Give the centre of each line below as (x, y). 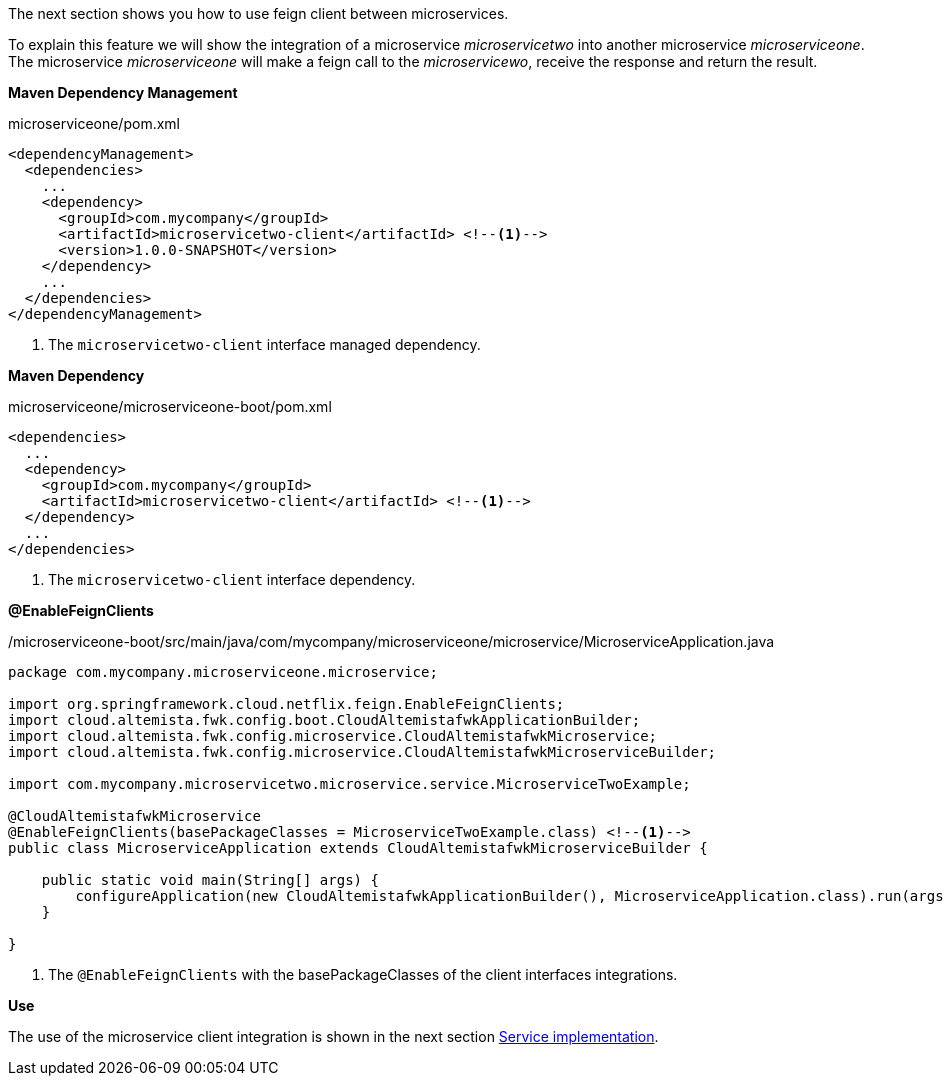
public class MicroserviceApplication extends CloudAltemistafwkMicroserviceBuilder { (358, 848)
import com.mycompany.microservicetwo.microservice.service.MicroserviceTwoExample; (349, 784)
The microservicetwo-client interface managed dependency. (264, 344)
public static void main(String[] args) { (210, 880)
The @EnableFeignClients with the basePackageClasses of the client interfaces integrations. (363, 974)
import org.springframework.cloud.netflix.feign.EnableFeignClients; (286, 704)
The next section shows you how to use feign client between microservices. (258, 13)
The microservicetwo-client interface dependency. (232, 579)
